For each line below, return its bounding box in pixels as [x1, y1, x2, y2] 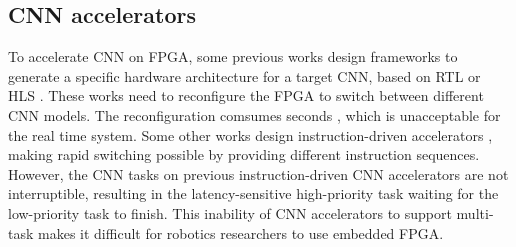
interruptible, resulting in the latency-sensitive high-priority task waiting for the [8, 183, 499, 204]
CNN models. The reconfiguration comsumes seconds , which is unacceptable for [8, 104, 501, 125]
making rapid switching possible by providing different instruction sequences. [8, 144, 480, 165]
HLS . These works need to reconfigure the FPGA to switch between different [8, 85, 484, 106]
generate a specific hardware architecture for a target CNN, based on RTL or [8, 65, 481, 86]
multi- [456, 202, 494, 223]
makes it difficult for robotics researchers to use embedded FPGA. [38, 222, 444, 243]
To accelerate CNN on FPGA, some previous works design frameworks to [8, 46, 458, 67]
